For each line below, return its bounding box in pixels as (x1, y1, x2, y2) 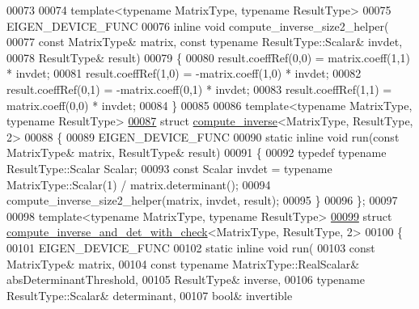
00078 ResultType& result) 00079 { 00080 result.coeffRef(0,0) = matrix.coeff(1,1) (6, 49, 410, 66)
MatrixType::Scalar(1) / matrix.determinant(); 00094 (6, 176, 271, 193)
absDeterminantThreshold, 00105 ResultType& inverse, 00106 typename (6, 271, 365, 288)
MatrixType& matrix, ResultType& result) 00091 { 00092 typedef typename (6, 144, 387, 161)
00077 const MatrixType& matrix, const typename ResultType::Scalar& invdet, (6, 33, 403, 50)
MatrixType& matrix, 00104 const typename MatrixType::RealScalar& (6, 255, 360, 272)
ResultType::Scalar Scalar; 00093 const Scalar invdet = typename (6, 159, 332, 176)
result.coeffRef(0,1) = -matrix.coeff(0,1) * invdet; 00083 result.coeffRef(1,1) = (6, 80, 392, 97)
